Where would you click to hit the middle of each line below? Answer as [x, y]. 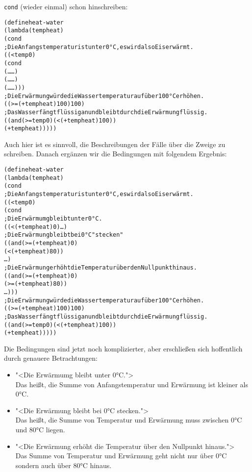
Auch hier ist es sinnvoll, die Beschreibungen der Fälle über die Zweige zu [115, 144]
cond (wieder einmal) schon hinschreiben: [66, 6]
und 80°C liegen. [40, 429]
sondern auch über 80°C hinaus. [63, 465]
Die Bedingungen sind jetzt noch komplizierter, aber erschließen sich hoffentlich [123, 348]
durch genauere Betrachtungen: [51, 358]
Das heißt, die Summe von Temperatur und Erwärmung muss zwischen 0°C [129, 420]
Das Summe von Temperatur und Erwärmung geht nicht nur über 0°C [121, 456]
